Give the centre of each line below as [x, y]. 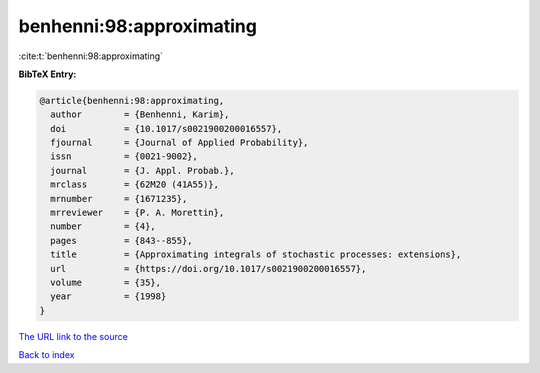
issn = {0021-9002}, [124, 156]
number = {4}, [103, 226]
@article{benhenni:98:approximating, [132, 100]
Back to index [46, 355]
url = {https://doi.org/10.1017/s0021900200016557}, [208, 268]
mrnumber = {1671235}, [119, 198]
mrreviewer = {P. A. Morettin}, [137, 213]
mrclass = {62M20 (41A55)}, [135, 184]
